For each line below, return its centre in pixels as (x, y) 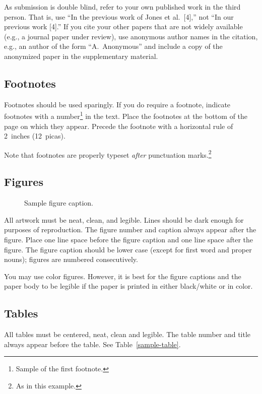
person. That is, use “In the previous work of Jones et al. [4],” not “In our (119, 16)
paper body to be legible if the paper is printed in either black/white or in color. (128, 286)
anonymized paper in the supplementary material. (81, 56)
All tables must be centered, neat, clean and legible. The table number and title (127, 334)
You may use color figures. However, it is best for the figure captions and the (123, 276)
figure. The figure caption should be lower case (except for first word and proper (128, 249)
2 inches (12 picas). (35, 136)
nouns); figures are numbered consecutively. (71, 259)
